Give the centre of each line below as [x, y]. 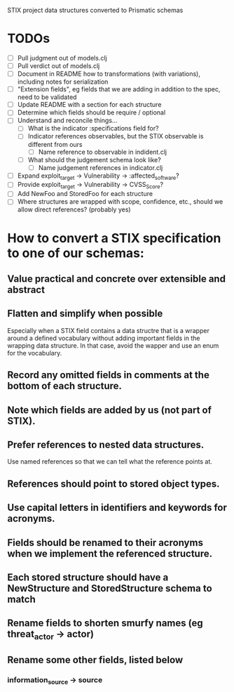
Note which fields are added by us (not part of [110, 410]
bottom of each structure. [65, 386]
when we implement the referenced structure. [110, 553]
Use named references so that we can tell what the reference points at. [110, 462]
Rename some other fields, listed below [95, 660]
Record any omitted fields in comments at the [109, 375]
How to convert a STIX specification [114, 238]
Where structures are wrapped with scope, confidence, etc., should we [120, 202]
